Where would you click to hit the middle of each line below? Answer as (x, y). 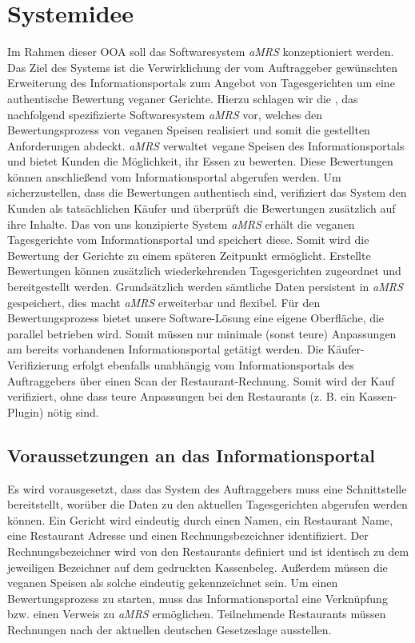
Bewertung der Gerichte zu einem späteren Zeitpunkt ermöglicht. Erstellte (189, 255)
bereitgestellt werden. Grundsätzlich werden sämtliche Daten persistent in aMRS (205, 287)
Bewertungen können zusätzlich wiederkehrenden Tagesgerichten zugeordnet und (204, 271)
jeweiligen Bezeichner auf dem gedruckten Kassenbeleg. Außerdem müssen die (198, 567)
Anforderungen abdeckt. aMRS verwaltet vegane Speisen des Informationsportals (206, 145)
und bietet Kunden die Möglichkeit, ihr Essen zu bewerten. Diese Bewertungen (200, 161)
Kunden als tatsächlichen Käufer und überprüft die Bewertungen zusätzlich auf (202, 208)
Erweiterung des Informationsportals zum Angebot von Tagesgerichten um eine (201, 83)
